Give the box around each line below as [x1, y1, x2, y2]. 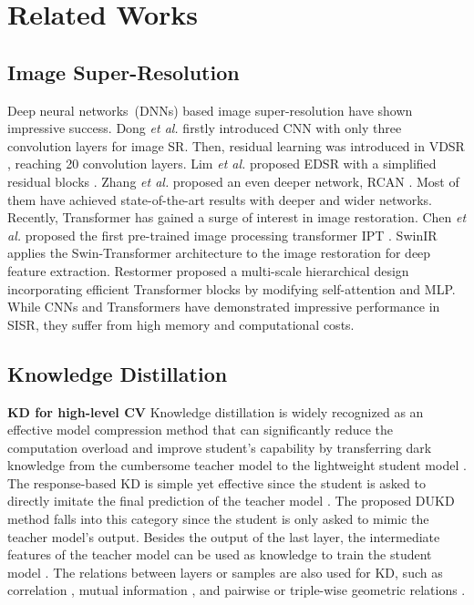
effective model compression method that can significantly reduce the [7, 420, 393, 439]
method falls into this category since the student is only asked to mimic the [7, 509, 429, 528]
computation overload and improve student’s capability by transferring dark [7, 437, 432, 456]
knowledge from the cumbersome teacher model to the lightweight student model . [7, 456, 467, 475]
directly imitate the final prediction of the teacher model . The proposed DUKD [7, 491, 455, 510]
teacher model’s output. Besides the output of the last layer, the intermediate [7, 527, 440, 546]
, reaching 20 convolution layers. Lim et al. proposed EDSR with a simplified [7, 154, 437, 173]
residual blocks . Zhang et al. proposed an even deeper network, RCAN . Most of [7, 171, 459, 190]
